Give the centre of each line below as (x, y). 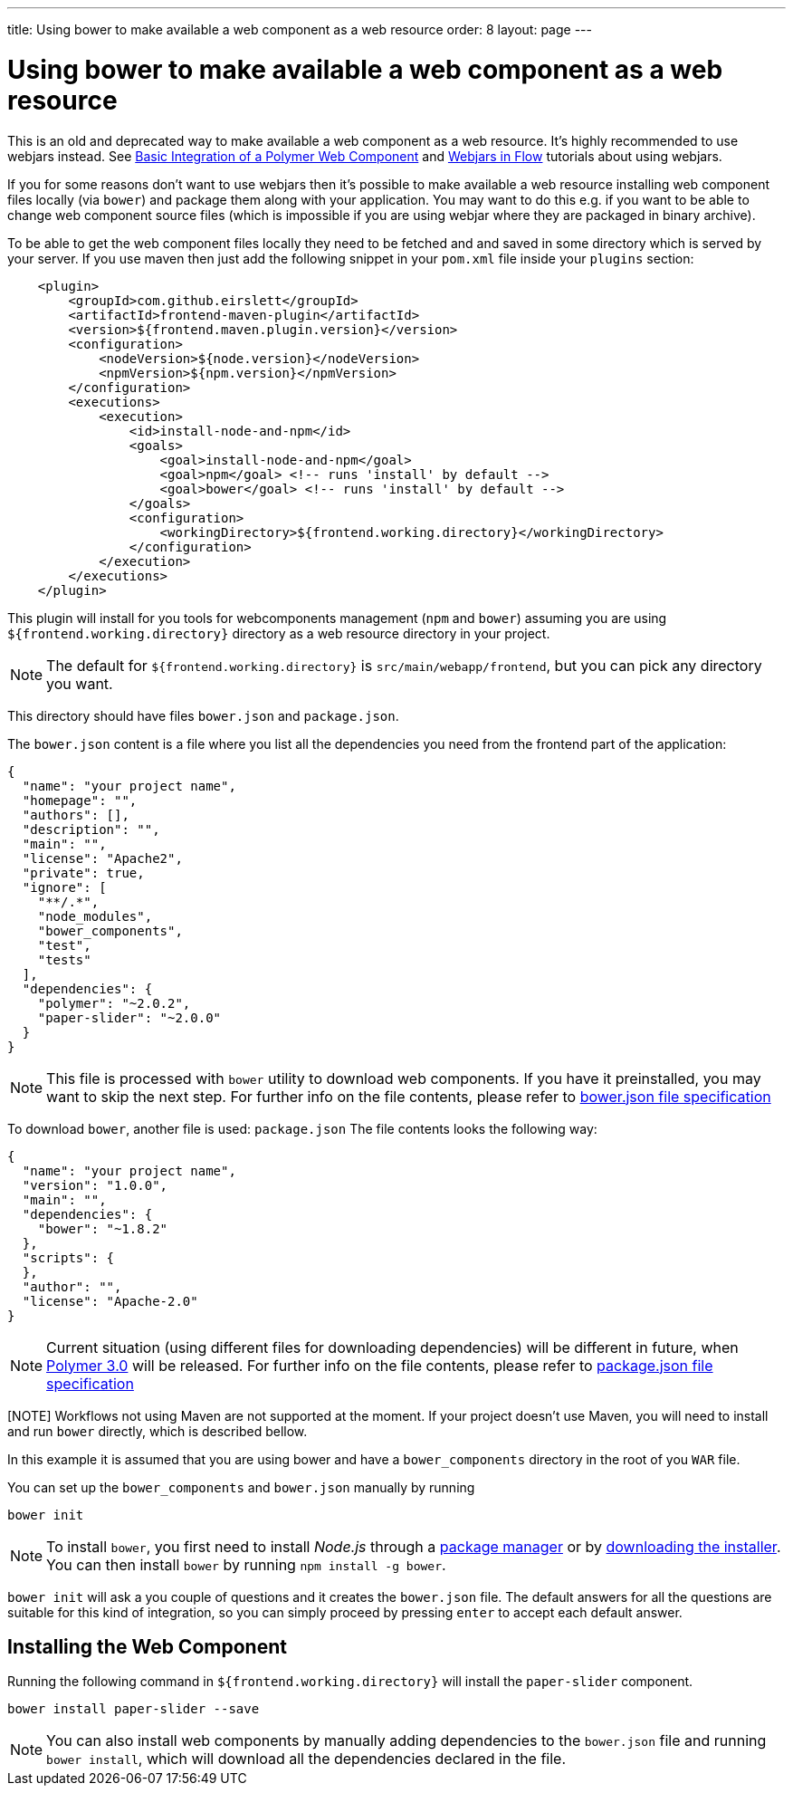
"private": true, (83, 873)
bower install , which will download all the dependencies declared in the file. (306, 1759)
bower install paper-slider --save (134, 1709)
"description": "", (91, 829)
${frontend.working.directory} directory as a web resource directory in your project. (279, 633)
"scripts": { (68, 1257)
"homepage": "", (80, 800)
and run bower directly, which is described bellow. (158, 1431)
